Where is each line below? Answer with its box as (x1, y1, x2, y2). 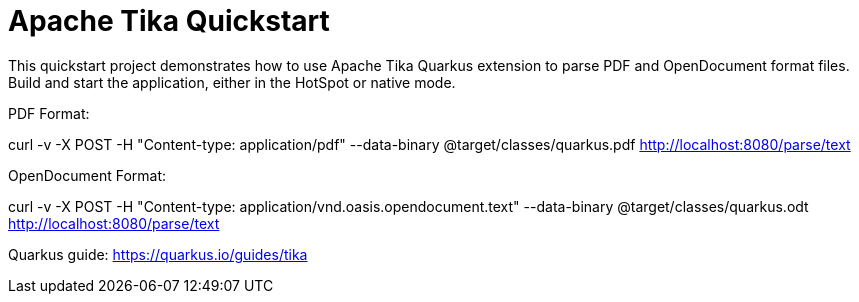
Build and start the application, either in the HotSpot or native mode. (8, 73, 456, 91)
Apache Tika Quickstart (8, 4, 330, 38)
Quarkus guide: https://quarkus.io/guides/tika (8, 245, 308, 263)
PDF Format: (8, 104, 90, 122)
